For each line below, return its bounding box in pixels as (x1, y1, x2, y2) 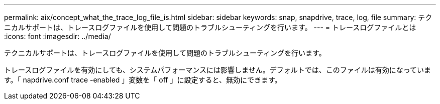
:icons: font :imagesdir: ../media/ (4, 32, 111, 40)
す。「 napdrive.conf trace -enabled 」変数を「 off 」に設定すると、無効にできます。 (4, 75, 282, 84)
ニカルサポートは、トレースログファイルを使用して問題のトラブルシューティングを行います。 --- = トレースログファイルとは (4, 23, 416, 31)
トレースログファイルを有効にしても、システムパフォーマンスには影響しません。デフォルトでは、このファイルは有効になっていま (4, 65, 431, 74)
